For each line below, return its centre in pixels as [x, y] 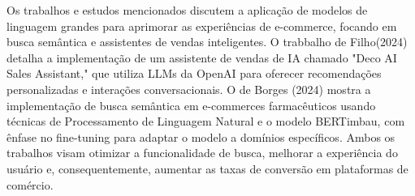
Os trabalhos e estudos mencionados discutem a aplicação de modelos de [187, 10]
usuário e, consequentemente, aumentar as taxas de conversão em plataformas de [207, 168]
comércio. [30, 184]
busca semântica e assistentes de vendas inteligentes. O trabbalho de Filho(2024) [207, 42]
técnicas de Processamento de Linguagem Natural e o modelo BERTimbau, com [206, 121]
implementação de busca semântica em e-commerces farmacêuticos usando [191, 105]
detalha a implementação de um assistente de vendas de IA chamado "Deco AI [202, 57]
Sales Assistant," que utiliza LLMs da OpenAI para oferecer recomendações [194, 73]
